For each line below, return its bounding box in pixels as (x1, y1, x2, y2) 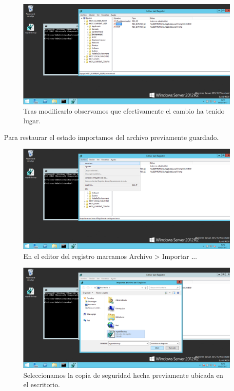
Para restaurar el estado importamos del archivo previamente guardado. (4, 132, 219, 142)
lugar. (23, 115, 41, 125)
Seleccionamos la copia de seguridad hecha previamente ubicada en (23, 370, 223, 380)
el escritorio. (23, 379, 60, 390)
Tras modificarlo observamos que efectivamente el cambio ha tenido (23, 106, 225, 116)
